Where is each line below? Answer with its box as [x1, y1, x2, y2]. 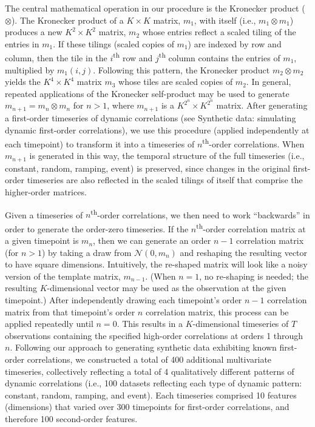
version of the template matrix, [5, 269, 121, 282]
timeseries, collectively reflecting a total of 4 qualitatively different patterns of [5, 365, 294, 377]
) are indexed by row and [188, 37, 282, 50]
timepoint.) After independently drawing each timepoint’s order [5, 294, 242, 306]
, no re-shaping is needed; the [199, 269, 309, 282]
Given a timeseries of [5, 208, 83, 221]
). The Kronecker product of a [11, 13, 124, 26]
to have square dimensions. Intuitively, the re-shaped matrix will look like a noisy [5, 258, 308, 271]
